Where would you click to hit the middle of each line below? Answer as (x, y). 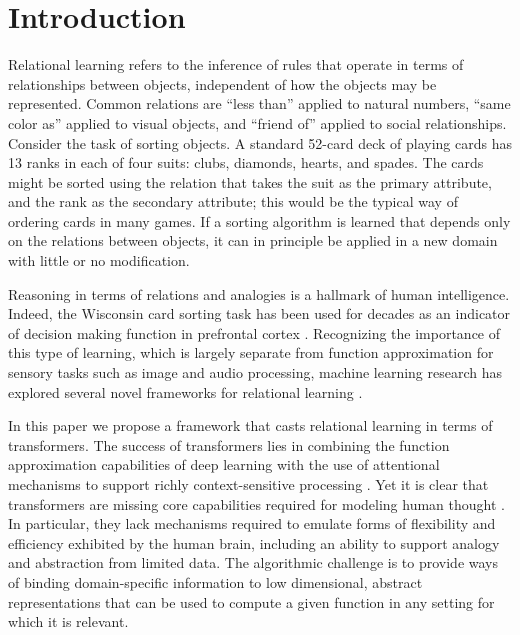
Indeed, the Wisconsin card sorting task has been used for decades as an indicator (259, 313)
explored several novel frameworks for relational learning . (185, 391)
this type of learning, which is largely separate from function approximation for (251, 352)
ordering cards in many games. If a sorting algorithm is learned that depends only (259, 220)
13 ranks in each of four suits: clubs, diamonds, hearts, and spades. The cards (246, 162)
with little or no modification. (99, 260)
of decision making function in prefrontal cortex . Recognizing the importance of (254, 332)
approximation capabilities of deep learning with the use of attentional (224, 464)
